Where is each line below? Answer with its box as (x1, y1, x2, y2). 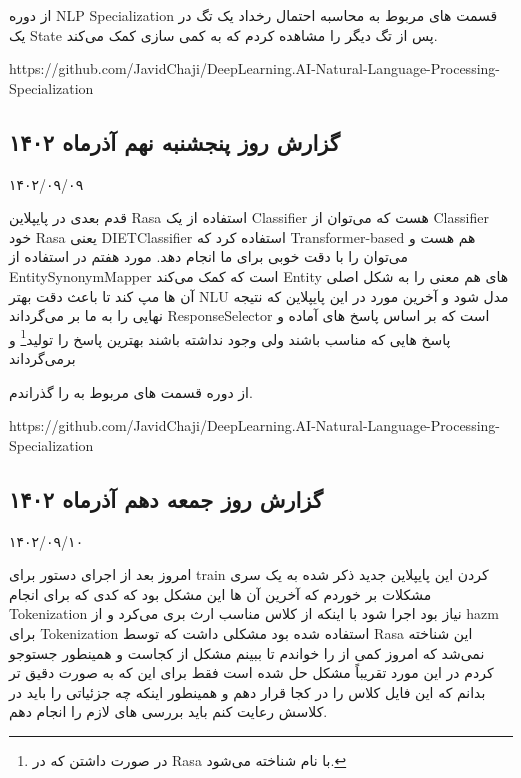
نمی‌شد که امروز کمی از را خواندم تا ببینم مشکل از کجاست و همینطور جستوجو (9, 642, 485, 663)
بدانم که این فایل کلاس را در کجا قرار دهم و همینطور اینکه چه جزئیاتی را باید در (9, 681, 486, 702)
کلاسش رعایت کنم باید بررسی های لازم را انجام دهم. (9, 701, 328, 722)
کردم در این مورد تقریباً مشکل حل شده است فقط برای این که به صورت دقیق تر (9, 662, 494, 683)
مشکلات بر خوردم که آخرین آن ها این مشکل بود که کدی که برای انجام (9, 583, 432, 604)
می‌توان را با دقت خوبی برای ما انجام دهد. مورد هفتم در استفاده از (9, 246, 409, 267)
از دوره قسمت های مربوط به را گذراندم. (9, 381, 253, 402)
